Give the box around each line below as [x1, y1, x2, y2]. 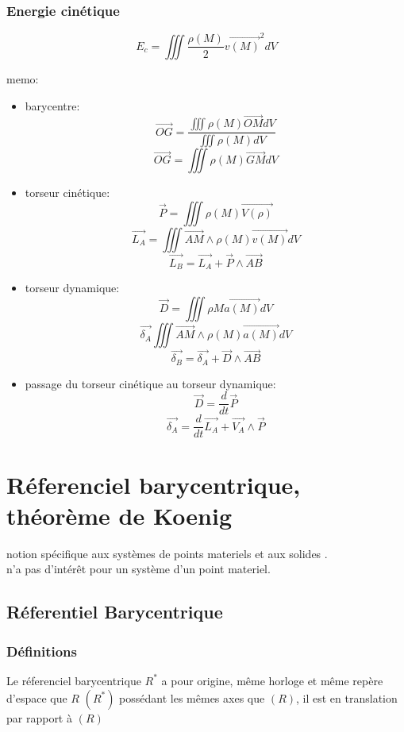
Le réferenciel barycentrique [6, 672, 141, 688]
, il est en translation [296, 689, 398, 706]
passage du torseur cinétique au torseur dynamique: [25, 375, 276, 391]
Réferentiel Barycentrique [6, 599, 223, 624]
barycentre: [25, 97, 80, 114]
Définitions [6, 641, 77, 661]
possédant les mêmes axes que [119, 689, 265, 706]
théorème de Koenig [6, 499, 232, 531]
